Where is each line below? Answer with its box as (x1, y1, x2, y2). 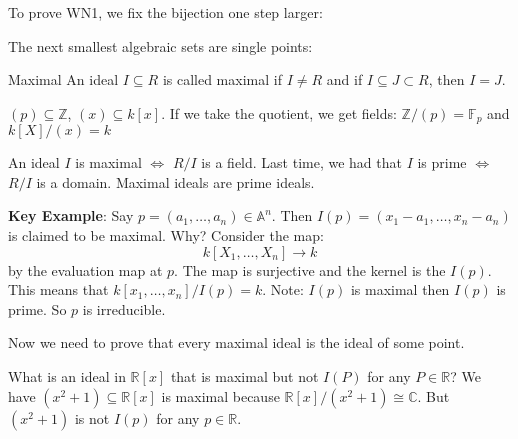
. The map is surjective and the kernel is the (174, 259, 446, 280)
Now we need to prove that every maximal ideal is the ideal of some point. (8, 332, 465, 353)
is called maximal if (162, 69, 282, 90)
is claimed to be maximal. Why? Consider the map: (8, 225, 324, 246)
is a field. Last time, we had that (201, 152, 402, 173)
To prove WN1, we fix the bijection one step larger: (8, 2, 323, 22)
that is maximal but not (170, 365, 319, 386)
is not (74, 407, 110, 428)
